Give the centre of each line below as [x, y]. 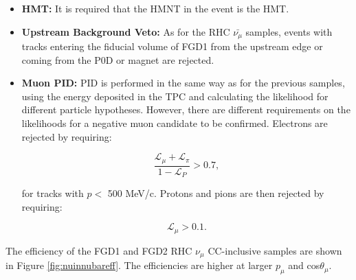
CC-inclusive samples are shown [275, 250]
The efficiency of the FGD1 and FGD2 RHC [99, 250]
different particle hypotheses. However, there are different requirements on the [186, 109]
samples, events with [289, 31]
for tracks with [53, 193]
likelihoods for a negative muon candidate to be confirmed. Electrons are [175, 123]
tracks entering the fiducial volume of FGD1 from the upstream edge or [172, 46]
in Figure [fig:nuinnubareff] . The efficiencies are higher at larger [139, 265]
